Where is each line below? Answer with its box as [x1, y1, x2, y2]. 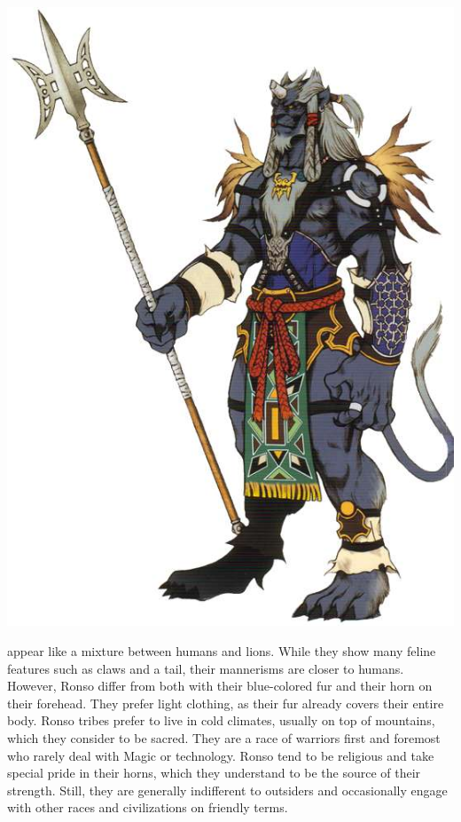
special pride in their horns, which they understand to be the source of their [7, 763, 421, 782]
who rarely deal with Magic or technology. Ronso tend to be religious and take [7, 746, 434, 764]
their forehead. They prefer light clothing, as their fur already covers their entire [7, 693, 444, 712]
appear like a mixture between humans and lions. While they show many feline [7, 642, 436, 660]
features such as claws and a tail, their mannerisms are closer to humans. [7, 659, 404, 677]
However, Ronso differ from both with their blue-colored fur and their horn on [7, 676, 433, 695]
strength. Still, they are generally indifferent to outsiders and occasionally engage [7, 780, 448, 799]
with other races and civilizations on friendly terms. [7, 798, 288, 817]
